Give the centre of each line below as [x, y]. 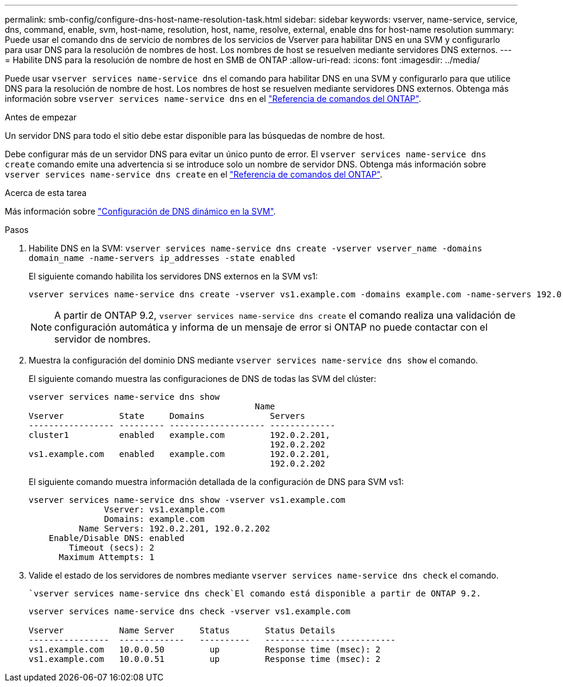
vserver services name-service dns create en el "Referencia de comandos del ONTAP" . [194, 174]
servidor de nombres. [103, 339]
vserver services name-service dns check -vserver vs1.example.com [190, 611]
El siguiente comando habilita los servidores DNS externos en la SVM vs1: [173, 276]
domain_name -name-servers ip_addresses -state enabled [162, 258]
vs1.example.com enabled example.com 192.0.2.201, [180, 454]
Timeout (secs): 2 [112, 548]
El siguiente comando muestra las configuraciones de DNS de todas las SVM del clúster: [202, 379]
